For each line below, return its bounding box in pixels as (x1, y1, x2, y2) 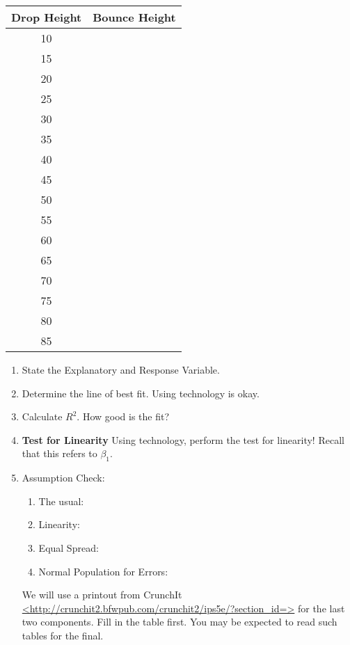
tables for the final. (22, 628, 104, 642)
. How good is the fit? (77, 409, 170, 424)
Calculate (22, 409, 63, 424)
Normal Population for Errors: (38, 564, 168, 578)
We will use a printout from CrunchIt (22, 587, 182, 602)
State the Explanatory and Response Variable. (22, 363, 220, 376)
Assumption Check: (22, 470, 105, 485)
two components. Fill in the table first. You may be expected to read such (22, 614, 337, 629)
